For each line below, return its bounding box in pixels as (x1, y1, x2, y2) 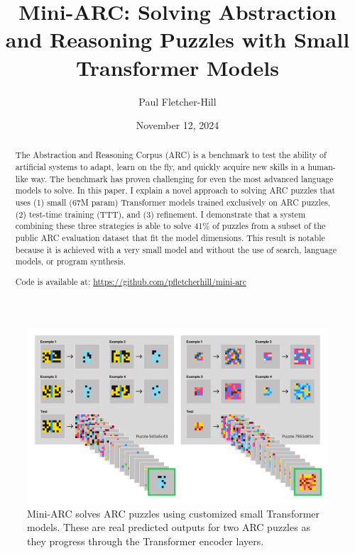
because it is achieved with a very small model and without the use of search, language (15, 243, 337, 255)
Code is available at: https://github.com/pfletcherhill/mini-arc (15, 275, 247, 287)
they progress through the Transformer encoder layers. (27, 533, 264, 548)
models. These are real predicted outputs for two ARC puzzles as (27, 520, 310, 535)
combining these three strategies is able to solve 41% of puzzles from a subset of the (15, 220, 326, 232)
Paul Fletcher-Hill (138, 94, 217, 108)
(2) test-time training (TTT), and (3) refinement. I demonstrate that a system (15, 208, 306, 220)
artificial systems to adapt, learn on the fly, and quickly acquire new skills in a (15, 161, 305, 173)
